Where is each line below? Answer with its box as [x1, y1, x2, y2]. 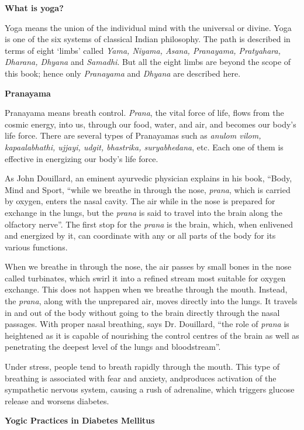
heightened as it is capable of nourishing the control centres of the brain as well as [5, 329, 299, 341]
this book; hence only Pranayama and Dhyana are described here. [5, 67, 241, 79]
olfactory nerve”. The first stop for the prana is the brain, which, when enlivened [5, 218, 293, 230]
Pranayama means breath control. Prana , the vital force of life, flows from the [5, 106, 284, 119]
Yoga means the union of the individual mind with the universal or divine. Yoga [5, 21, 292, 33]
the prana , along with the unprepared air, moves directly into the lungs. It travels [5, 295, 298, 307]
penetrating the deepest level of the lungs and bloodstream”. [5, 340, 221, 353]
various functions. [5, 240, 68, 253]
